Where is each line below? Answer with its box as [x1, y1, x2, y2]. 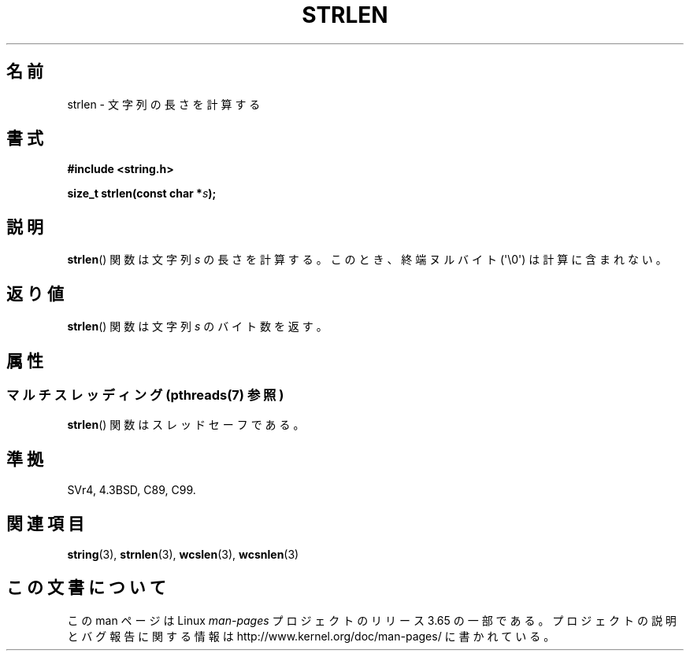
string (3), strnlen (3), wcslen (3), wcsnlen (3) [67, 548, 299, 562]
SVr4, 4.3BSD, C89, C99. [67, 483, 196, 497]
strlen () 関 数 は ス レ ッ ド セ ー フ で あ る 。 [67, 418, 305, 432]
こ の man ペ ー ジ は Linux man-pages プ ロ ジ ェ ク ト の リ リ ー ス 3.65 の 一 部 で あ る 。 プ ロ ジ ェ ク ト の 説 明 [67, 613, 677, 627]
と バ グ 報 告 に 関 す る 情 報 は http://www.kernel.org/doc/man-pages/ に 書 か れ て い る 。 [67, 629, 555, 643]
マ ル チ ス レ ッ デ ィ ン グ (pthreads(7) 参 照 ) [6, 386, 284, 403]
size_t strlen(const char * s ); [67, 186, 217, 201]
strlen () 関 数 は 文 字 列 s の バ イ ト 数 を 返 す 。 [67, 319, 328, 334]
